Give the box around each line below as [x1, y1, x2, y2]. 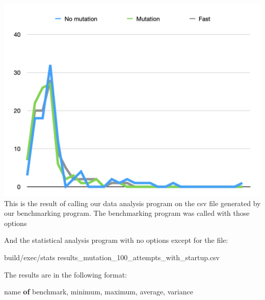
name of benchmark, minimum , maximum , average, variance [4, 286, 193, 297]
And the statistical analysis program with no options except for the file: [4, 235, 228, 245]
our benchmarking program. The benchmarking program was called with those [4, 208, 250, 218]
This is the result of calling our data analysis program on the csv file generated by [4, 197, 261, 208]
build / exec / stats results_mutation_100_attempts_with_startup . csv [4, 252, 220, 262]
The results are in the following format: [4, 269, 127, 280]
